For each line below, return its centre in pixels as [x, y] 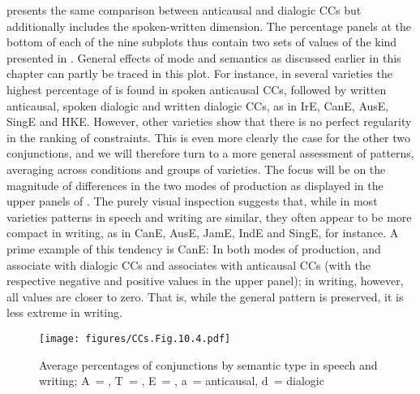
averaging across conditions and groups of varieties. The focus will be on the [196, 169]
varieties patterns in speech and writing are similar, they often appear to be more [209, 216]
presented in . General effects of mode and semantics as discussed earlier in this [204, 57]
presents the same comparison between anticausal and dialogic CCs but [184, 10]
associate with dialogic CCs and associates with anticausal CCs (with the [189, 264]
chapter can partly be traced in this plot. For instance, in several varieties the [199, 74]
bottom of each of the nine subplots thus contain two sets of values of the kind [202, 42]
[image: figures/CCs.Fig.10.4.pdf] [135, 338]
